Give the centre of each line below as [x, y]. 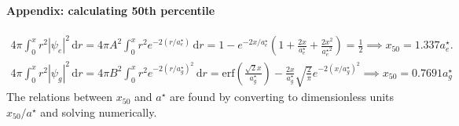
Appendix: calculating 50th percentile [111, 10]
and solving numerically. [99, 112]
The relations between [60, 97]
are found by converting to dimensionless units [282, 97]
